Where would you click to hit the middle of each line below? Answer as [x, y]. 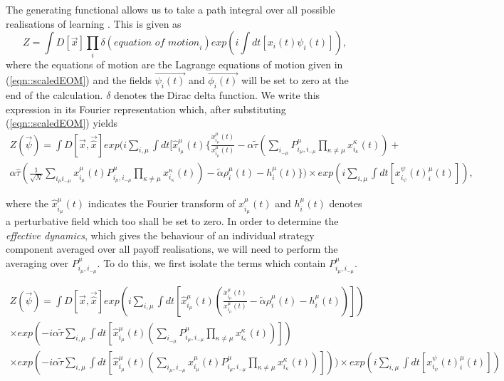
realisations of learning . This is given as [94, 23]
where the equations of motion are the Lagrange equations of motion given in [174, 64]
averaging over [37, 262]
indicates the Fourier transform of [162, 203]
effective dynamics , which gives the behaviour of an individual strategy [160, 235]
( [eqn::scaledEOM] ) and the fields [79, 80]
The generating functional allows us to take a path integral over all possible [170, 9]
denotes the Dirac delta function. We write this [217, 95]
